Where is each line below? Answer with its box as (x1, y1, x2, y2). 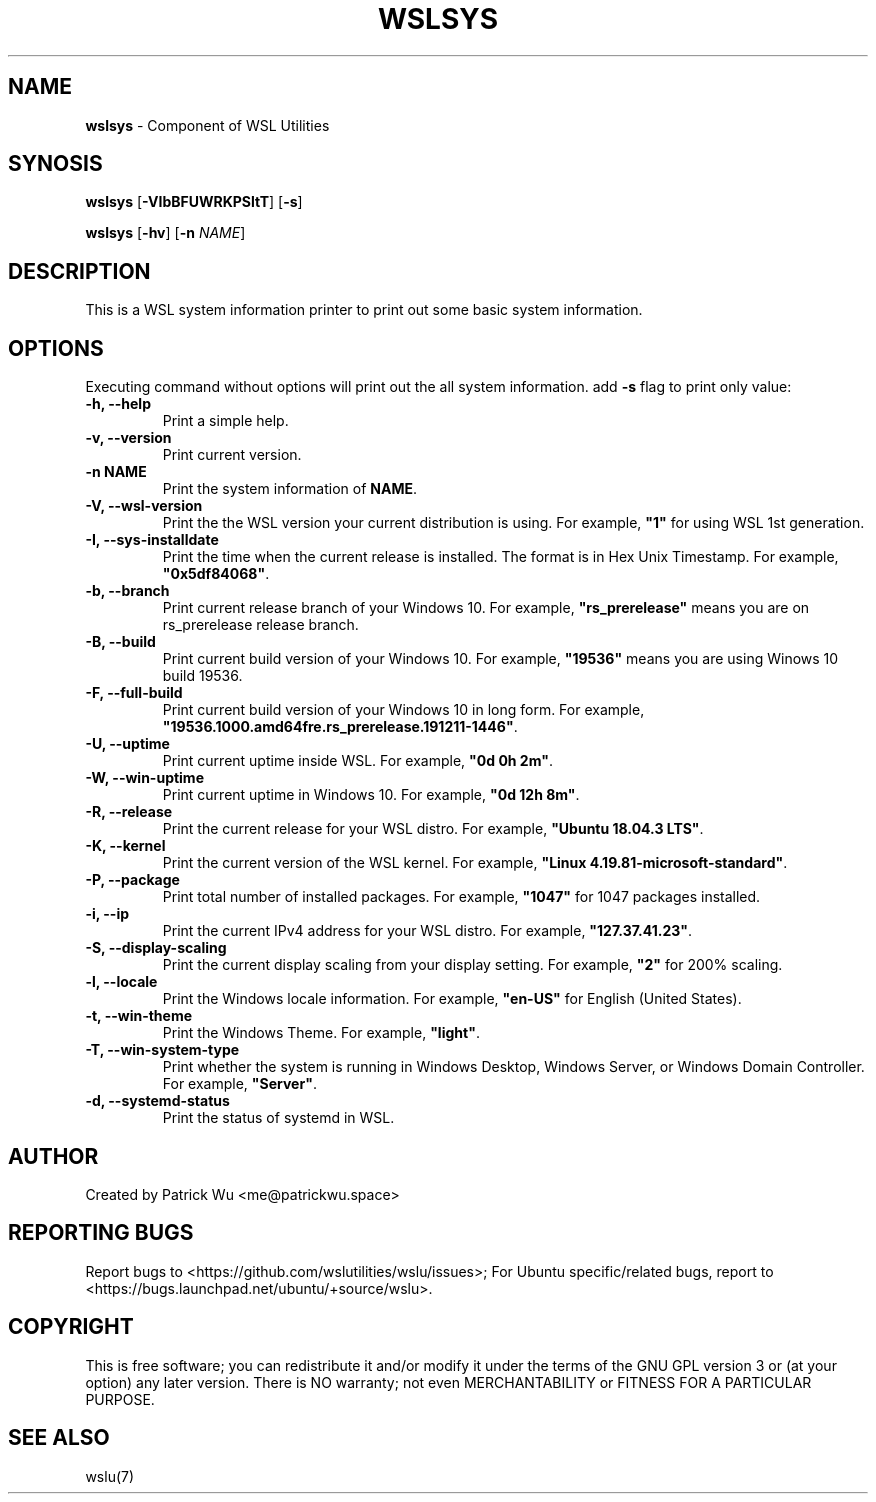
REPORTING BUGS (8, 1220, 194, 1246)
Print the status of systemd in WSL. (162, 1109, 395, 1127)
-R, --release (85, 803, 173, 821)
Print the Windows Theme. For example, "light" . (162, 1024, 480, 1042)
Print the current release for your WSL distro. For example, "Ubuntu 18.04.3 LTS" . (162, 820, 704, 838)
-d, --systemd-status (85, 1092, 230, 1110)
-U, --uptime (85, 735, 170, 753)
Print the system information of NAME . (162, 480, 417, 498)
